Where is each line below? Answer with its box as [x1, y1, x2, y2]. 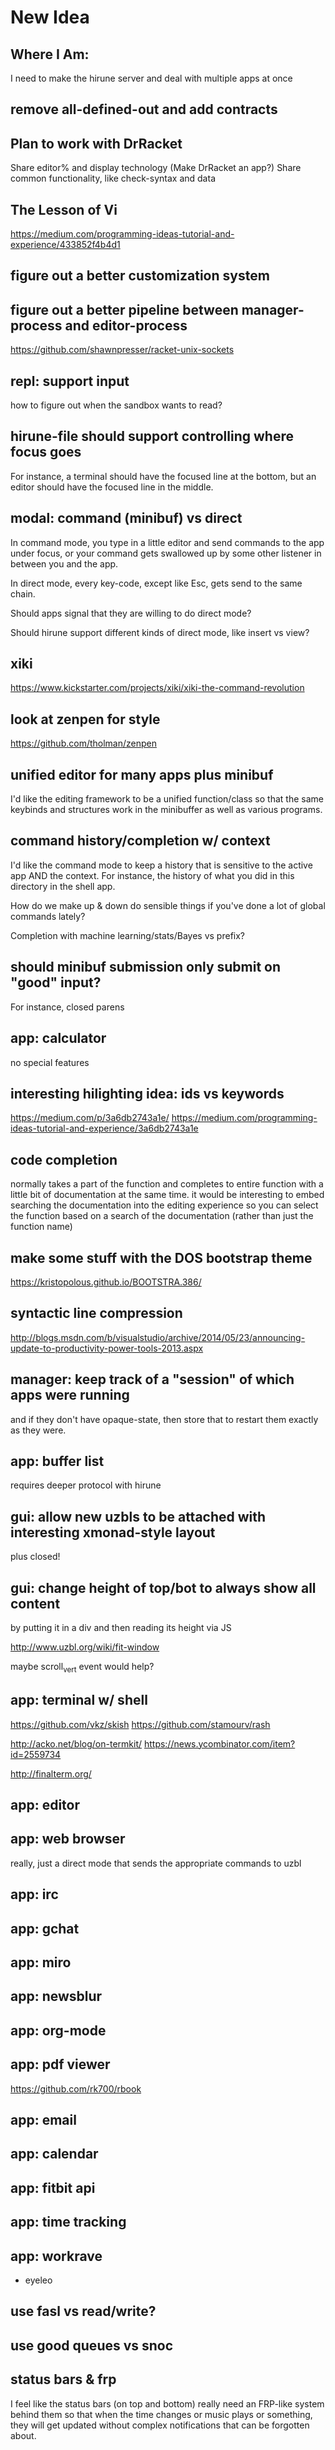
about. [10, 2429, 37, 2441]
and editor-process [64, 317, 188, 334]
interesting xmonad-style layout [10, 1524, 216, 1541]
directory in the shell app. [10, 880, 116, 892]
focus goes [10, 444, 82, 461]
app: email [10, 2112, 77, 2128]
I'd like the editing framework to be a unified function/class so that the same [10, 793, 324, 805]
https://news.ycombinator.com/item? [143, 1737, 296, 1750]
